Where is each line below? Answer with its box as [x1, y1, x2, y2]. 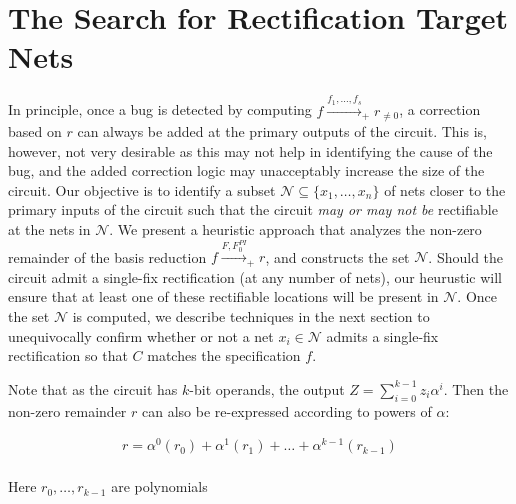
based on [8, 120, 62, 141]
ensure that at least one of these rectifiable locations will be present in [8, 286, 439, 307]
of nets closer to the [384, 179, 506, 200]
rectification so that [8, 345, 128, 366]
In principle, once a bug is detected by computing [8, 99, 312, 120]
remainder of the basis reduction [8, 246, 207, 267]
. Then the [443, 378, 509, 399]
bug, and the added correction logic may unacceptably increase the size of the [8, 160, 485, 181]
